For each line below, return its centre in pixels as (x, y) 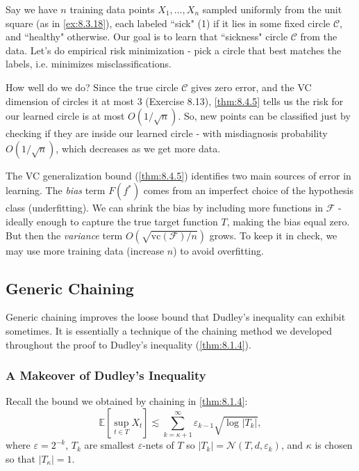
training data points (112, 9)
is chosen (334, 445)
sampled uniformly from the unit (272, 9)
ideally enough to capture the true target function (112, 221)
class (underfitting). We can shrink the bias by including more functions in (165, 208)
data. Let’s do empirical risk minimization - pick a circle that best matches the (174, 50)
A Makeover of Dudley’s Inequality (106, 375)
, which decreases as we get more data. (138, 148)
